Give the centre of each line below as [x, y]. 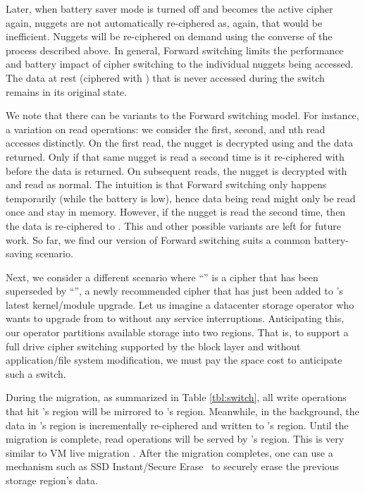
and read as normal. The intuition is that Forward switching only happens [166, 184]
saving [19, 253]
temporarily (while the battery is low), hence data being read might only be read [181, 198]
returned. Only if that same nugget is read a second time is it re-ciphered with [175, 156]
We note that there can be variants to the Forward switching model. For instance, [182, 115]
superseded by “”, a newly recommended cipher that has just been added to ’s [174, 291]
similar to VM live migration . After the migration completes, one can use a [169, 452]
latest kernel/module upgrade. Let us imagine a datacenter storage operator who [180, 304]
